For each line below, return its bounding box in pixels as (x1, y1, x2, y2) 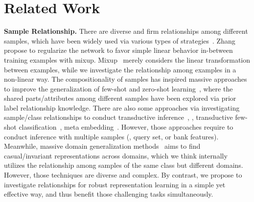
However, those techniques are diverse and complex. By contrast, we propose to (4, 170, 242, 180)
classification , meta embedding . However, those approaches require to (19, 122, 233, 132)
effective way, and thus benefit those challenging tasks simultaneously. (4, 189, 213, 199)
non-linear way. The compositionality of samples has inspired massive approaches (4, 74, 247, 84)
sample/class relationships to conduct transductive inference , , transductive (4, 112, 233, 122)
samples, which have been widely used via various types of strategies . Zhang (4, 35, 235, 45)
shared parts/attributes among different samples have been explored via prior (4, 93, 236, 103)
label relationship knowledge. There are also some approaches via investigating (4, 102, 240, 112)
